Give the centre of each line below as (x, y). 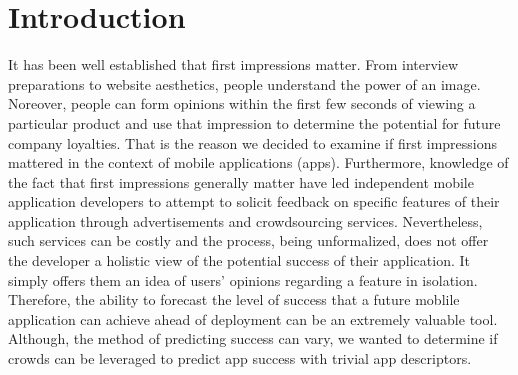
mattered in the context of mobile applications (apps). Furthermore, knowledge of (258, 162)
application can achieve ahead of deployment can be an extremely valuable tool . (253, 318)
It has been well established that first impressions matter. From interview (233, 64)
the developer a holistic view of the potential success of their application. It (239, 260)
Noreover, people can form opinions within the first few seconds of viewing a (242, 103)
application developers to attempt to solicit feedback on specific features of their (254, 201)
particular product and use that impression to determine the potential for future (254, 122)
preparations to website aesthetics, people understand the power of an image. (244, 83)
